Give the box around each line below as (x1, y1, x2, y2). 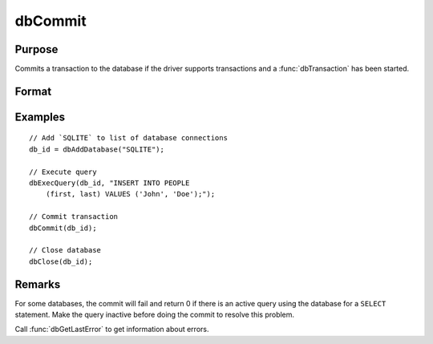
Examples (14, 110, 66, 123)
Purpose (14, 42, 59, 56)
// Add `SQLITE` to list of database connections (29, 133, 229, 143)
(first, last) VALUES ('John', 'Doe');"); (45, 189, 216, 199)
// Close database (29, 245, 102, 255)
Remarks (14, 277, 61, 291)
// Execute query (29, 167, 97, 176)
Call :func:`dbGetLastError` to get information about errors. (14, 325, 209, 334)
